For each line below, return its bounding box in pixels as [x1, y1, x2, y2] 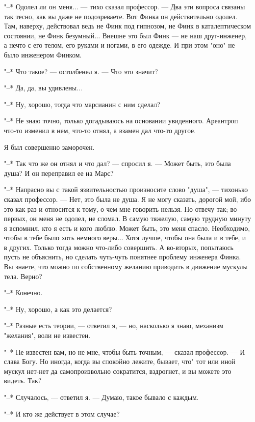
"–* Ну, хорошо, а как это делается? [4, 304, 112, 314]
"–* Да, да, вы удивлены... [4, 83, 82, 93]
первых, [4, 213, 27, 224]
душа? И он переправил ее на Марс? [4, 168, 114, 178]
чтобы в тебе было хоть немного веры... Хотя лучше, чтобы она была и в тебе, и [4, 232, 246, 243]
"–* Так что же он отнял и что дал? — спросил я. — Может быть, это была [4, 158, 231, 169]
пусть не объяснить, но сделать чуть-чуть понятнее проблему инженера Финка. [4, 252, 241, 262]
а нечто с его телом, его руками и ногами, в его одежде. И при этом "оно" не [4, 40, 235, 50]
